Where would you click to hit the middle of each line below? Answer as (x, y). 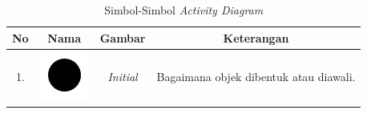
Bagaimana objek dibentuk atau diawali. (256, 77)
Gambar (123, 37)
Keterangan (256, 37)
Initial (123, 77)
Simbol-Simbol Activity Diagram (184, 10)
